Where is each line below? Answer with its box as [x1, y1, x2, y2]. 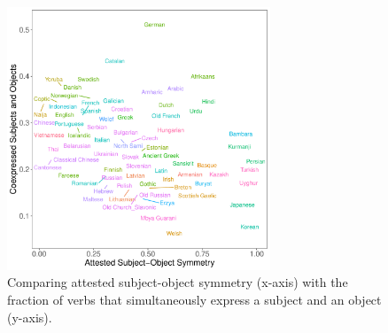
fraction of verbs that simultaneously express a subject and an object [7, 290, 382, 308]
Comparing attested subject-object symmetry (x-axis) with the [7, 273, 348, 291]
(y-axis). [7, 307, 52, 326]
